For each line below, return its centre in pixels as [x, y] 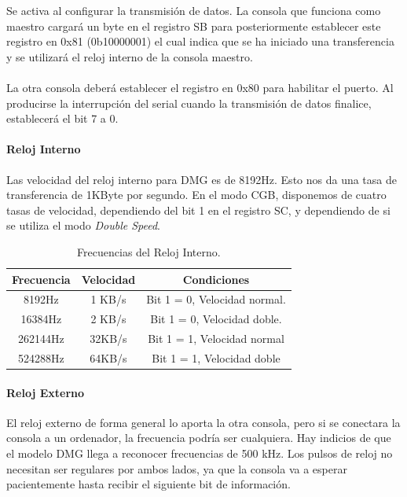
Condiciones [216, 279]
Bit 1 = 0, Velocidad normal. [216, 299]
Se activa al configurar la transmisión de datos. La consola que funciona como [194, 10]
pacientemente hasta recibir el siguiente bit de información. [148, 484]
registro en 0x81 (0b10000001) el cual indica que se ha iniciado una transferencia [200, 41]
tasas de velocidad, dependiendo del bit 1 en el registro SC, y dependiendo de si [198, 210]
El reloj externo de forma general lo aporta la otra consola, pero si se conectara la [203, 422]
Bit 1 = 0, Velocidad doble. [216, 319]
